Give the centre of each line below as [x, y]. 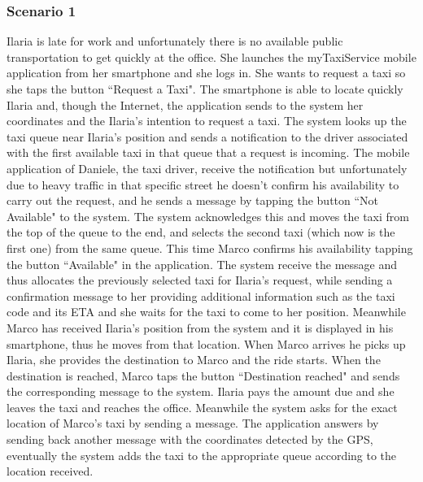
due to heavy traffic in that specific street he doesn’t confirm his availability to [203, 184]
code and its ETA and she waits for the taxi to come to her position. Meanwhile [206, 312]
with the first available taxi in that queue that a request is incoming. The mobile [208, 152]
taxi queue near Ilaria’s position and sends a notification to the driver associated [207, 136]
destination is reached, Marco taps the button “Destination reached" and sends [203, 375]
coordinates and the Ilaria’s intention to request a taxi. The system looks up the [207, 121]
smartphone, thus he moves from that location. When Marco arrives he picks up [206, 343]
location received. [50, 471]
